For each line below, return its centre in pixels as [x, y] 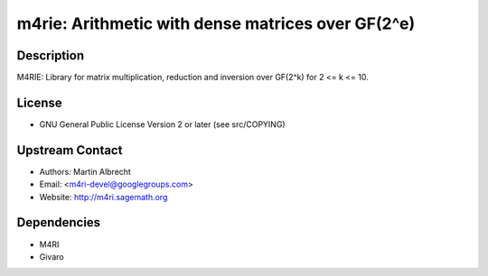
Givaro [52, 256]
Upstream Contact [70, 150]
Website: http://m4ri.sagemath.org [103, 197]
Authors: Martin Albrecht [85, 171]
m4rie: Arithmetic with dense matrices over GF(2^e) [216, 23]
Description [51, 55]
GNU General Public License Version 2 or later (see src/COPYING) [162, 124]
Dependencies [59, 222]
